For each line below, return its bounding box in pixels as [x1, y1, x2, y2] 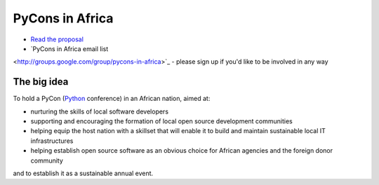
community [30, 156, 63, 165]
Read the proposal [30, 35, 84, 43]
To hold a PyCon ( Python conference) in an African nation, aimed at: [13, 95, 211, 103]
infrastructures [30, 137, 74, 145]
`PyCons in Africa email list [30, 44, 109, 53]
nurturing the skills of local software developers [30, 107, 168, 116]
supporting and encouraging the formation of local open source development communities [30, 117, 293, 125]
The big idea [13, 76, 69, 88]
